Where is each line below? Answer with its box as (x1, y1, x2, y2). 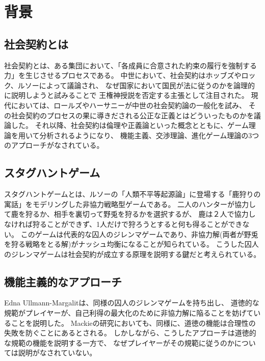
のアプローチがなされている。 (4, 140, 104, 150)
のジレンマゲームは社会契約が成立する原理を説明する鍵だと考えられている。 (4, 248, 261, 259)
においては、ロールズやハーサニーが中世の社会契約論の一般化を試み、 (11, 99, 247, 110)
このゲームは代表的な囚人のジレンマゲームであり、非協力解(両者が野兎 (20, 228, 258, 239)
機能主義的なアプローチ (4, 273, 122, 289)
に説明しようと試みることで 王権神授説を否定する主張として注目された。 (4, 90, 249, 100)
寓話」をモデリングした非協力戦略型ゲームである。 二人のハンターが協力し (4, 198, 256, 209)
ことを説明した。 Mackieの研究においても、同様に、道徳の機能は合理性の (11, 317, 256, 328)
